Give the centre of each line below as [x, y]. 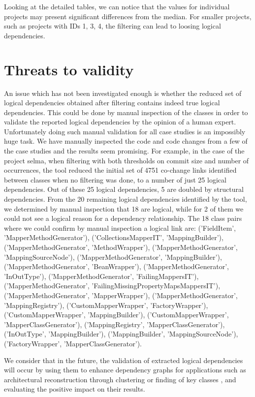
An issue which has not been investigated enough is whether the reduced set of [123, 93]
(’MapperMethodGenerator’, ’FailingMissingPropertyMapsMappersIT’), [112, 286]
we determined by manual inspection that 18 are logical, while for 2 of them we [124, 208]
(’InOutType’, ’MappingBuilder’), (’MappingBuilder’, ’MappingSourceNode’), [121, 334]
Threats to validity [69, 69]
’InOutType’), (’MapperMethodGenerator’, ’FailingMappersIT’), [101, 276]
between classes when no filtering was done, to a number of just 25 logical [115, 179]
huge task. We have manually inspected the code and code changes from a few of [126, 141]
